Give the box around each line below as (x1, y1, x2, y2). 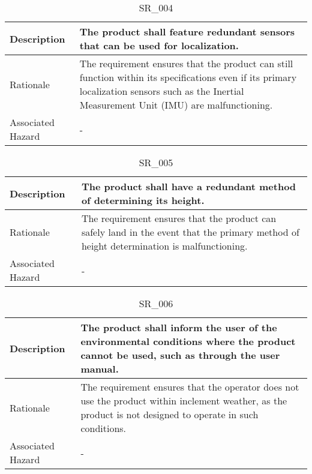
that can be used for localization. (79, 38, 239, 52)
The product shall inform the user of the (80, 320, 277, 334)
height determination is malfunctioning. (81, 239, 248, 253)
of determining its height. (81, 193, 205, 207)
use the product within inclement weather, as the (80, 394, 287, 407)
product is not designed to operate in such (80, 407, 259, 421)
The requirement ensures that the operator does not (80, 380, 299, 394)
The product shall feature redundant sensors (79, 25, 295, 38)
